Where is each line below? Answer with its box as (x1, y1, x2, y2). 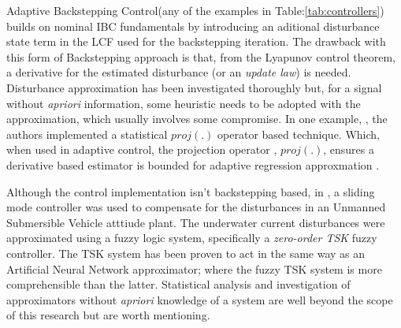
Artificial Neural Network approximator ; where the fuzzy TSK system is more (6, 260, 382, 277)
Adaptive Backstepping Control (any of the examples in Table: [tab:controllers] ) (6, 2, 384, 18)
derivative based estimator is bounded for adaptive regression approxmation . (6, 156, 380, 173)
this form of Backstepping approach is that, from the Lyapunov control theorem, (6, 48, 395, 65)
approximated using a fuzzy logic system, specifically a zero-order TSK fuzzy (6, 229, 377, 246)
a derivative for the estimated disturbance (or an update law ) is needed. (6, 64, 351, 80)
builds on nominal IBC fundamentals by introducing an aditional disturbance (6, 17, 380, 34)
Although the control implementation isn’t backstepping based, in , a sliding (6, 183, 375, 199)
